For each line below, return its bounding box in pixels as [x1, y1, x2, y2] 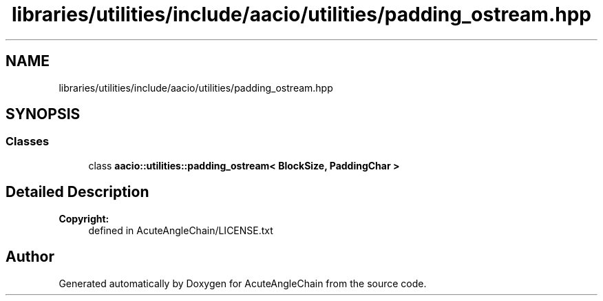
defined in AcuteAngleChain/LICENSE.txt [88, 224, 273, 236]
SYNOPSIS [6, 105, 81, 123]
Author [6, 248, 54, 266]
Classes [6, 134, 50, 149]
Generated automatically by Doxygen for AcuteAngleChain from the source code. [59, 277, 427, 289]
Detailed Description [6, 183, 149, 201]
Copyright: [59, 212, 109, 225]
